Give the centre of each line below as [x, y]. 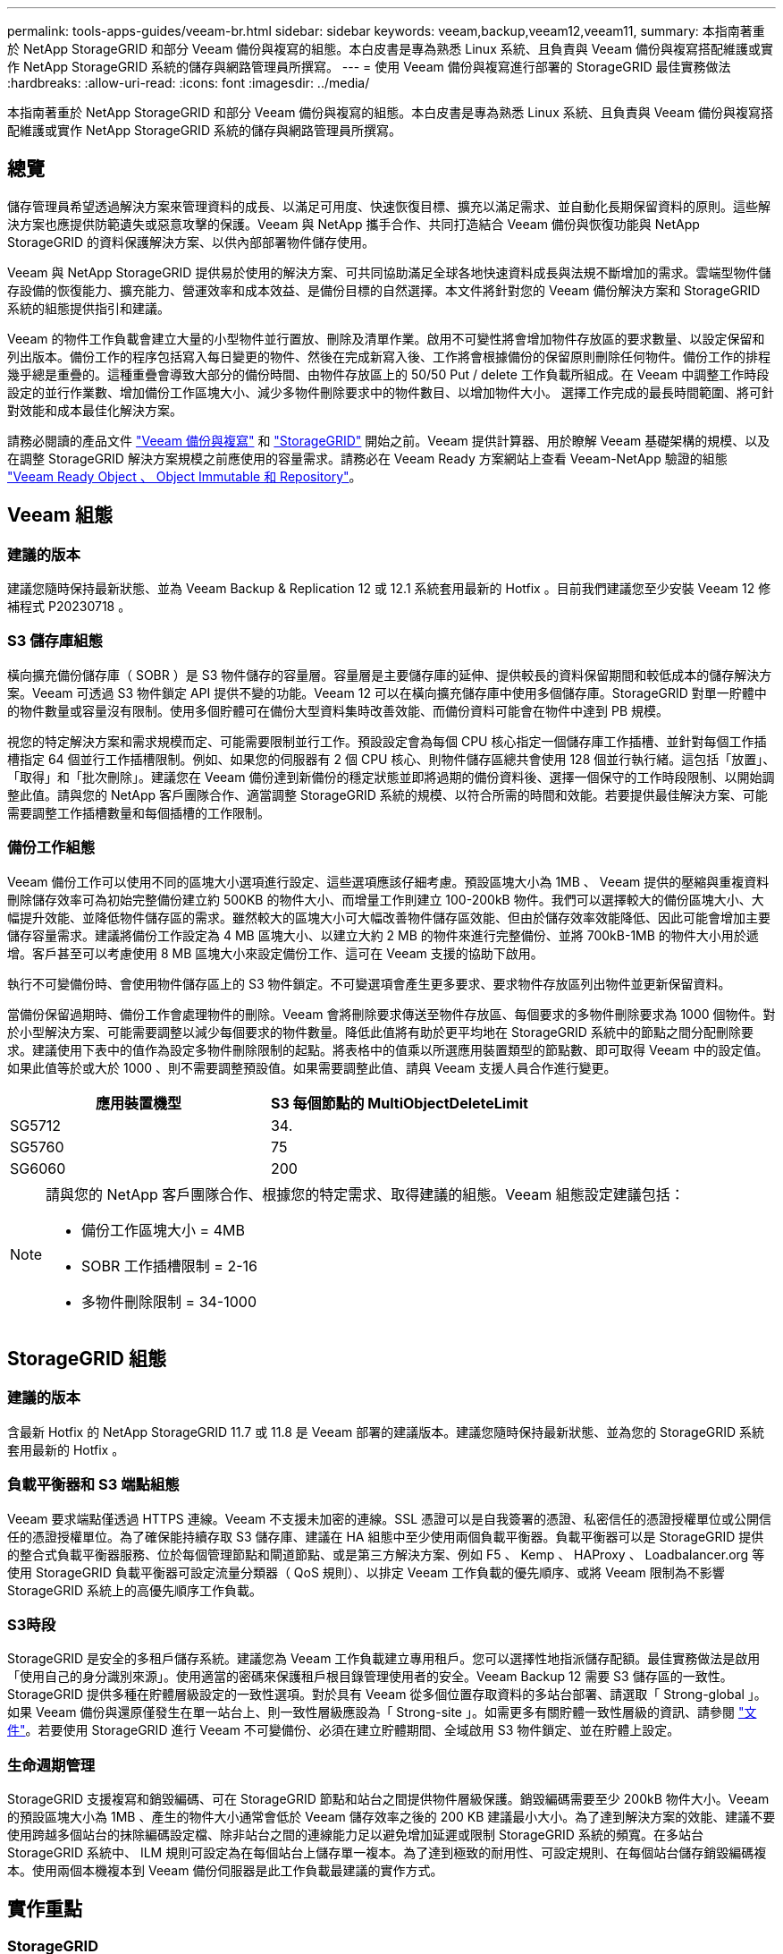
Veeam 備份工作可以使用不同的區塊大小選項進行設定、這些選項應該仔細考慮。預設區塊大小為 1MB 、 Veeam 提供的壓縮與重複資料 [388, 881]
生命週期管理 [51, 1765]
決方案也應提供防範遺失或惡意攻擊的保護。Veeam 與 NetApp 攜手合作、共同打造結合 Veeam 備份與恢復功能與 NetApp [354, 224]
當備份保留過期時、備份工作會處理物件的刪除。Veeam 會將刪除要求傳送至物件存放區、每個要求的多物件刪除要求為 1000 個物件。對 [391, 1014]
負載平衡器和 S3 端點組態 [93, 1485]
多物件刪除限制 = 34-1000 [169, 1301]
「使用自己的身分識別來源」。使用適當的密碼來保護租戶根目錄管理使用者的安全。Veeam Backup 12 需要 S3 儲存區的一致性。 [370, 1677]
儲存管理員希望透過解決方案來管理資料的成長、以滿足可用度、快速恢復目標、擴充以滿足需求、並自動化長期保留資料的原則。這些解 [389, 206]
